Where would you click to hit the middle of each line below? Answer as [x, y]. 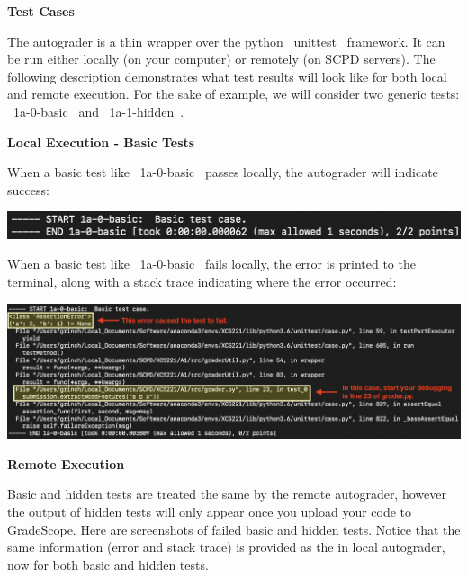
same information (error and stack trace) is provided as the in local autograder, [226, 547]
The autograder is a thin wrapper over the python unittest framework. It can [226, 41]
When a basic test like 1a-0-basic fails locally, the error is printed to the [211, 264]
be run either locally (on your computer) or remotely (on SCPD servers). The [221, 59]
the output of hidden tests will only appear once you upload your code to [210, 512]
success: [28, 189]
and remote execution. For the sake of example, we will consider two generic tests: [234, 94]
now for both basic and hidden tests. [108, 564]
